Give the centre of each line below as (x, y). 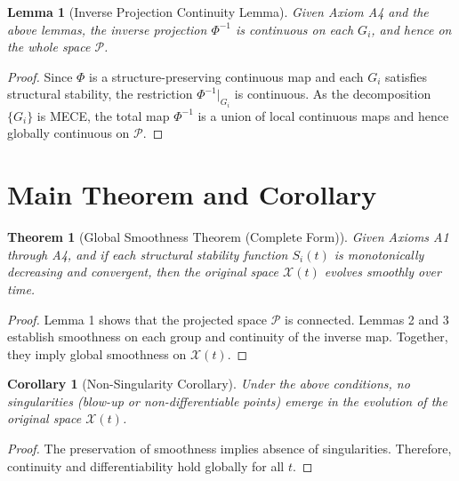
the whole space (49, 47)
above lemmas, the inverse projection (107, 29)
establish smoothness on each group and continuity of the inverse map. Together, (228, 337)
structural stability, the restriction (100, 94)
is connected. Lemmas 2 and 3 (367, 319)
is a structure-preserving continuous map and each (226, 76)
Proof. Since (40, 76)
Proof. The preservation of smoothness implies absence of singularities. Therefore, (229, 449)
